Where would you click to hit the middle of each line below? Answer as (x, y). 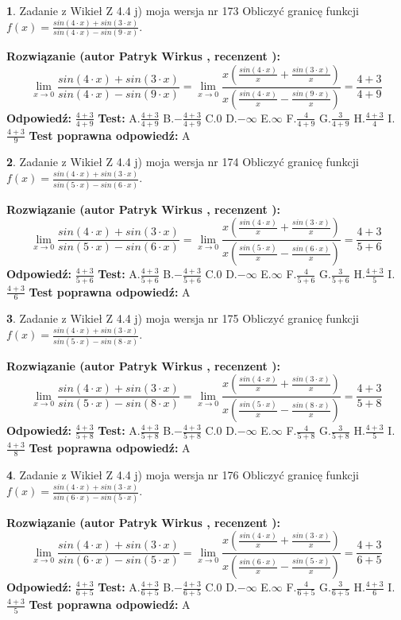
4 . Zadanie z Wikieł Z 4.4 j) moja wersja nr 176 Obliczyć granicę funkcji (183, 475)
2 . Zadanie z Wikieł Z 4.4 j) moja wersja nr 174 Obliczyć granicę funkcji (183, 162)
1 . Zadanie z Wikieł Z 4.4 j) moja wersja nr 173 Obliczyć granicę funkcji (183, 10)
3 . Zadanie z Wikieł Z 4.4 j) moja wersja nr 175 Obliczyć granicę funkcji (183, 318)
